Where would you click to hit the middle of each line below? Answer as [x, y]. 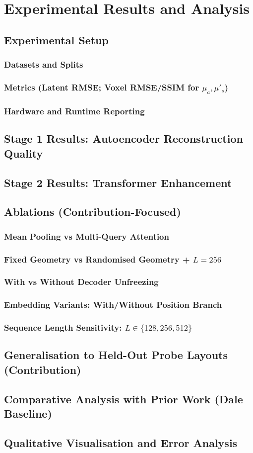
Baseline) [28, 413]
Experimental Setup [56, 40]
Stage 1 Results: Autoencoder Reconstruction [124, 138]
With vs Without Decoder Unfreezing [81, 282]
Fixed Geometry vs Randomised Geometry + [97, 259]
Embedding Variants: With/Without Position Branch [113, 305]
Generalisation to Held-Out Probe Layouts [116, 355]
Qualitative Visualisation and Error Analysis [121, 442]
